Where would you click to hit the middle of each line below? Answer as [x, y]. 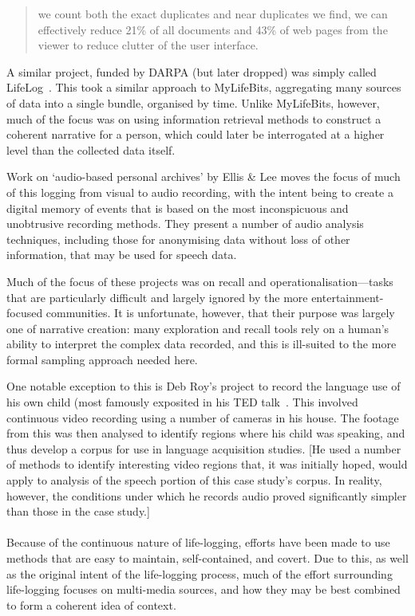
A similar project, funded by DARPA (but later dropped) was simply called [192, 71]
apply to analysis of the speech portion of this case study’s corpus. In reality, [194, 480]
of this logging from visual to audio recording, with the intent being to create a [200, 192]
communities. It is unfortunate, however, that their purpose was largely [220, 313]
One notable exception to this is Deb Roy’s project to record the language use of [204, 386]
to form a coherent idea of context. [91, 604]
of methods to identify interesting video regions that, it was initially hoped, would [207, 464]
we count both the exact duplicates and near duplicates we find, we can [213, 14]
